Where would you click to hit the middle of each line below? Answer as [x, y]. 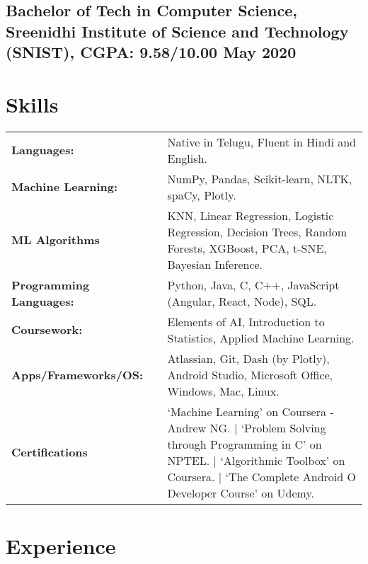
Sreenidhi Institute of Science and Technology [177, 31]
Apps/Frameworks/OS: [77, 374]
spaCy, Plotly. [202, 195]
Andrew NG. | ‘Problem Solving [247, 427]
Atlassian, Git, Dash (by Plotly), [248, 358]
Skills [32, 104]
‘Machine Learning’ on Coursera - [251, 411]
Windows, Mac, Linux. [223, 391]
